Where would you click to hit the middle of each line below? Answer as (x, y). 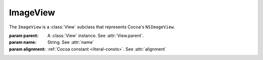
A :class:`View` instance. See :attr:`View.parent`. (95, 36)
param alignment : (27, 49)
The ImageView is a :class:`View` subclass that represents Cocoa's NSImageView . (92, 27)
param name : (23, 42)
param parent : (24, 36)
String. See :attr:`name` (71, 42)
